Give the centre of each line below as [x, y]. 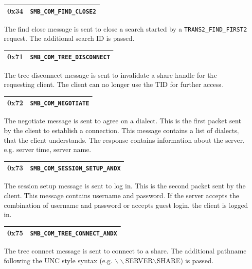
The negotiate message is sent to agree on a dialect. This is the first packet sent [123, 121]
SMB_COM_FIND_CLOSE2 [63, 11]
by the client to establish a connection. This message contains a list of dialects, [122, 130]
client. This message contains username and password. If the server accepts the [122, 195]
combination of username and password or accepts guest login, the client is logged [126, 205]
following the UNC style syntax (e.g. [58, 261]
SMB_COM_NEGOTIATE [60, 104]
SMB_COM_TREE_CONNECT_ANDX [73, 234]
